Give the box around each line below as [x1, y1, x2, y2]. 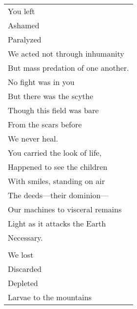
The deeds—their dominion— [8, 189, 109, 201]
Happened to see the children [8, 161, 108, 172]
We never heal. [8, 133, 59, 144]
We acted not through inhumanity [8, 48, 124, 59]
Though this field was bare [8, 104, 99, 116]
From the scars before [8, 119, 82, 130]
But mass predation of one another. [8, 62, 129, 73]
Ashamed [8, 20, 39, 31]
